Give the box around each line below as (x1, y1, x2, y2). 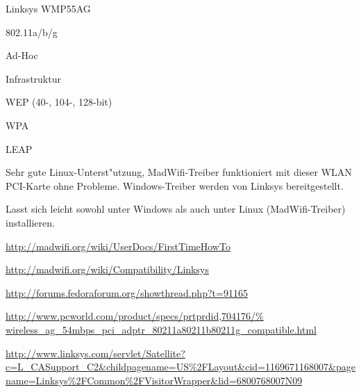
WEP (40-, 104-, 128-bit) (6, 95, 112, 109)
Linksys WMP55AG (6, 1, 91, 15)
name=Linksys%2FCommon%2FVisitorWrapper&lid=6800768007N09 (6, 373, 303, 387)
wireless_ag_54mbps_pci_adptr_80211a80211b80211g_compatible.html (6, 322, 317, 336)
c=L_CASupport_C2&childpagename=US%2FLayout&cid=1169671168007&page (6, 359, 355, 374)
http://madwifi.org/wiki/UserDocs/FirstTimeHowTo (6, 238, 230, 253)
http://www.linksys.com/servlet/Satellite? (6, 345, 185, 360)
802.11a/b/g (6, 24, 58, 39)
